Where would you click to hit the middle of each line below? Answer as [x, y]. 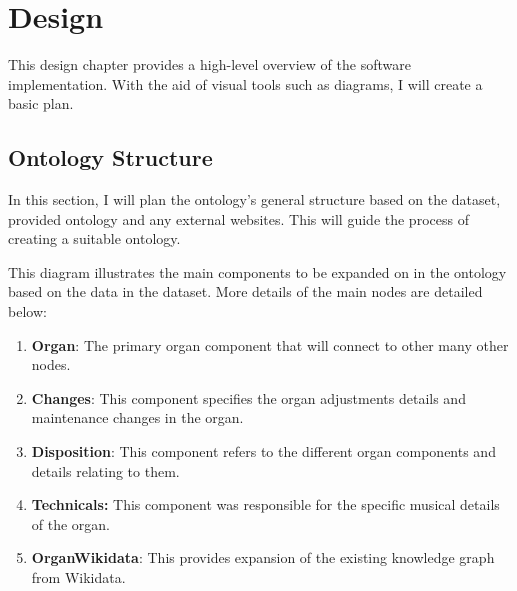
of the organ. [71, 523]
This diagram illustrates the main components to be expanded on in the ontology [257, 271]
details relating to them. [105, 470]
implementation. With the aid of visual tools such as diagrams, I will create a [245, 83]
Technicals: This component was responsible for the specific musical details [265, 504]
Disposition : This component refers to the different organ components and [263, 451]
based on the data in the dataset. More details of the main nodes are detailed [245, 291]
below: [27, 311]
